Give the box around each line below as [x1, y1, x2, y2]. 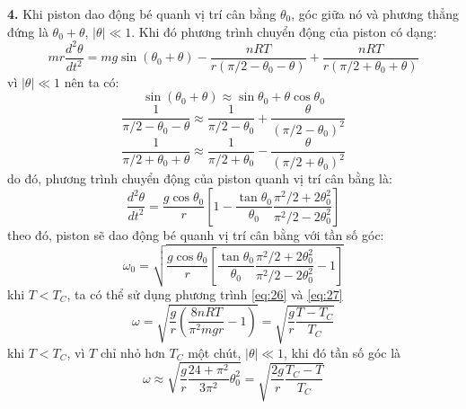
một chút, [188, 342, 242, 361]
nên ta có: [64, 72, 119, 91]
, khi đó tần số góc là [284, 342, 401, 361]
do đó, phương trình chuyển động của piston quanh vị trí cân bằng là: [7, 169, 392, 188]
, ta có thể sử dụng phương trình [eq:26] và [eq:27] [66, 285, 343, 304]
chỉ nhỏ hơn [100, 342, 165, 361]
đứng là [7, 22, 48, 40]
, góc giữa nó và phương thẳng [291, 4, 459, 22]
